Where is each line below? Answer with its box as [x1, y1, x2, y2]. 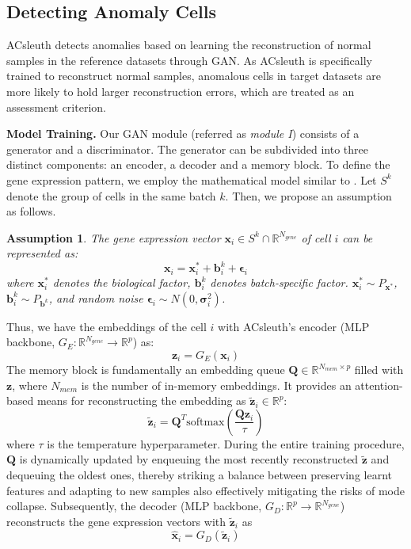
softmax [186, 416, 225, 428]
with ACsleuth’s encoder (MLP [218, 318, 370, 334]
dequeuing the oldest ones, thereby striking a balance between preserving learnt [6, 466, 393, 482]
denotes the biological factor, [52, 274, 191, 291]
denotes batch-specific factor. [210, 274, 348, 291]
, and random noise [48, 289, 143, 306]
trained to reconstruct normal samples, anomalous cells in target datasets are [6, 67, 381, 84]
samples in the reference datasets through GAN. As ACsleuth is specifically [6, 51, 373, 68]
